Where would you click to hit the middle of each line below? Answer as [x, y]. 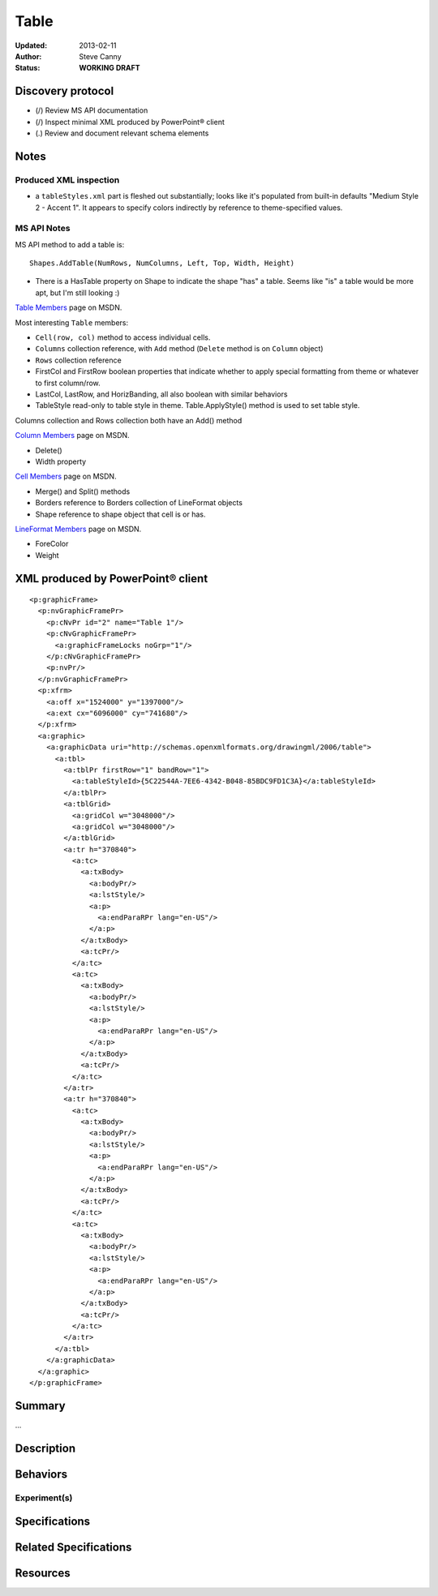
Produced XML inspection [67, 180]
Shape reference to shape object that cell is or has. [120, 514]
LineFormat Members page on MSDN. [78, 529]
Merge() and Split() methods [83, 491]
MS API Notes [43, 229]
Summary [40, 1406]
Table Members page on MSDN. [69, 307]
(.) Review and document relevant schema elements [122, 133]
